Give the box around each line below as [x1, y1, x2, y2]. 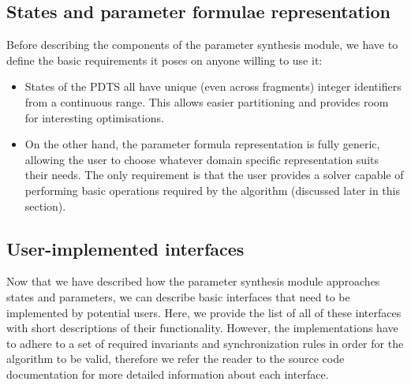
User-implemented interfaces [6, 236, 245, 260]
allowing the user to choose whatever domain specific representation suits [24, 151, 379, 167]
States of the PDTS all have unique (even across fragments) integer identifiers [24, 78, 402, 95]
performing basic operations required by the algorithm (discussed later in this [24, 181, 401, 198]
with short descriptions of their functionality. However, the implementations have [6, 320, 398, 336]
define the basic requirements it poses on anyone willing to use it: [6, 51, 323, 68]
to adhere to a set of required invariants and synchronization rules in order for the [6, 335, 404, 351]
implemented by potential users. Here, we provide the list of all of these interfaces [6, 304, 402, 320]
